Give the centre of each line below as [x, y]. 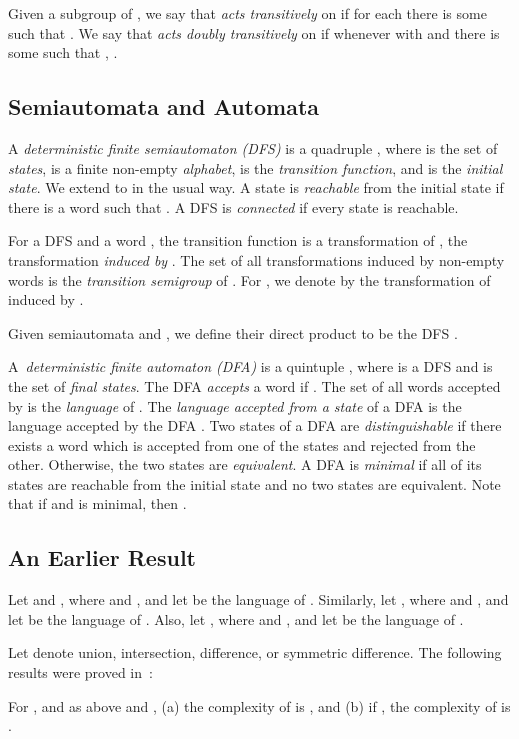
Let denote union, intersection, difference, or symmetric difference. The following [255, 652]
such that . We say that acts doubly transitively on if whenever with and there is [254, 32]
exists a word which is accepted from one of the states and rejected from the [242, 444]
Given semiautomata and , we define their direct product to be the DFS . [233, 332]
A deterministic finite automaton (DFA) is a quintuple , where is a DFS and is [250, 366]
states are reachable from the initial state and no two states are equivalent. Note [254, 483]
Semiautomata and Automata [164, 106]
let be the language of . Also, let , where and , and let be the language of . [236, 618]
